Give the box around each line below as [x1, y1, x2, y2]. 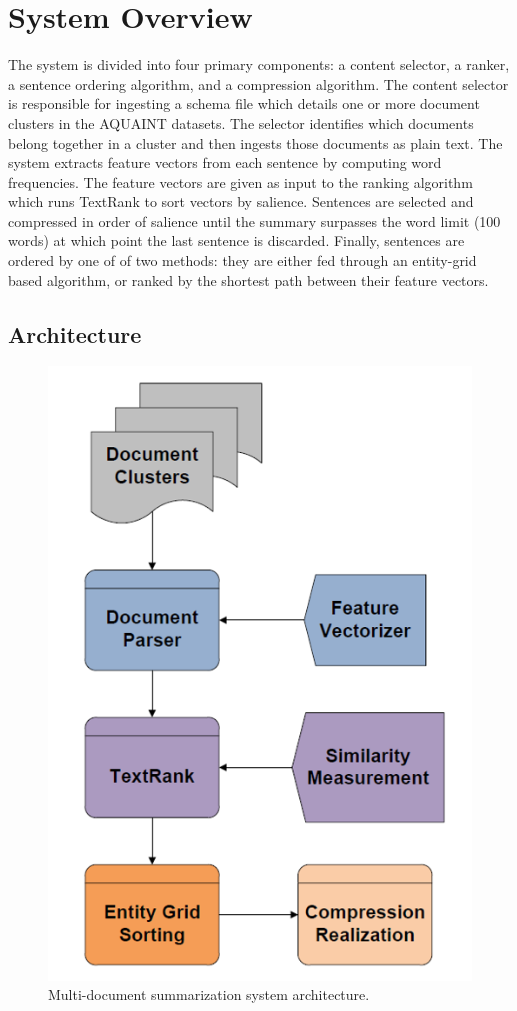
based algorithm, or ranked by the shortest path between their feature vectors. [8, 269, 489, 290]
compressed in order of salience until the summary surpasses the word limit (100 [8, 210, 501, 231]
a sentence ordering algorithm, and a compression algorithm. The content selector [8, 73, 509, 94]
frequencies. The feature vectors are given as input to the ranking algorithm [8, 171, 473, 192]
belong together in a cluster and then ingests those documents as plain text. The [8, 132, 503, 153]
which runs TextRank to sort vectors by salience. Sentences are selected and [8, 191, 474, 212]
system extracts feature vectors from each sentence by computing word [8, 152, 442, 173]
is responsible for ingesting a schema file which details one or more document [8, 93, 480, 114]
